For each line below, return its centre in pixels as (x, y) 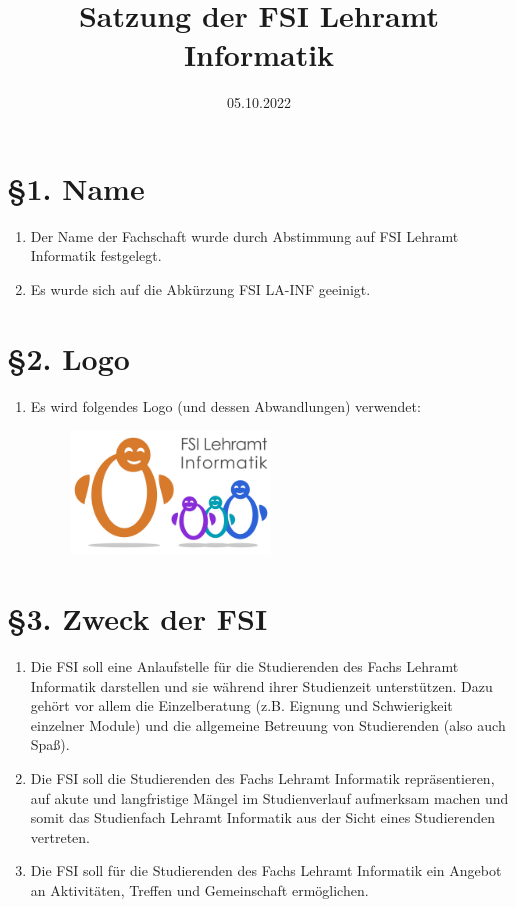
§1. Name (76, 187)
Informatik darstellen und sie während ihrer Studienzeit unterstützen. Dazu (261, 685)
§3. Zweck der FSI (137, 618)
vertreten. (60, 836)
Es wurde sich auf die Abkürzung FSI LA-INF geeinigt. (200, 289)
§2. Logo (68, 357)
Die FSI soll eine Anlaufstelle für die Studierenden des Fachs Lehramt (244, 666)
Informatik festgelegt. (96, 255)
